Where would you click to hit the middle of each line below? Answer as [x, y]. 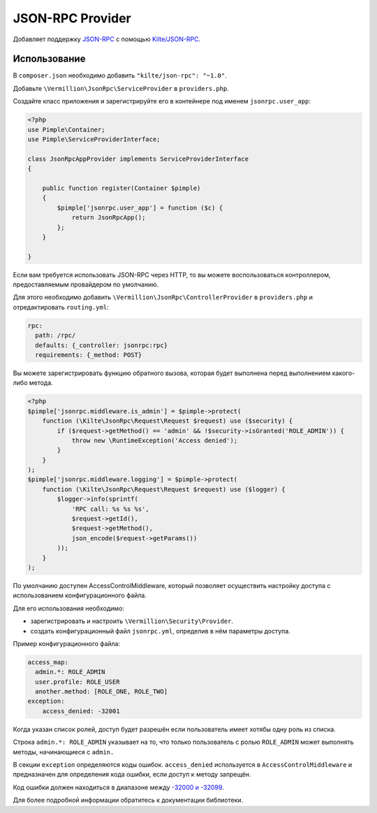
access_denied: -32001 [81, 711]
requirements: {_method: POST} [89, 355]
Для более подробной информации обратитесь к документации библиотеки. [128, 800]
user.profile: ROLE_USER [77, 682]
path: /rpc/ [56, 336]
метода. [41, 383]
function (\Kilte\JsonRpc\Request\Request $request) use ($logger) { [164, 489]
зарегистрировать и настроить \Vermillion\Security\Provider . [132, 621]
